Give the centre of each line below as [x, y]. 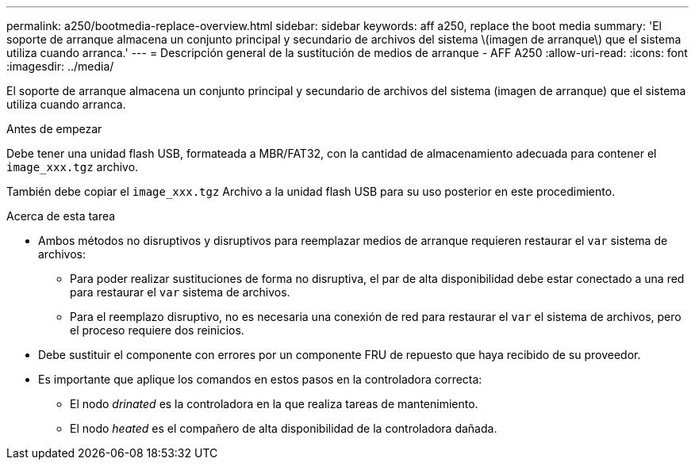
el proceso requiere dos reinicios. [157, 330]
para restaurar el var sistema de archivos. [180, 292]
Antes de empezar [54, 129]
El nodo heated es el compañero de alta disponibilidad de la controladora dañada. [284, 428]
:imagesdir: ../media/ [60, 66]
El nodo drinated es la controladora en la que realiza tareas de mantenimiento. [274, 404]
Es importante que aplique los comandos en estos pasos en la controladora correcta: [260, 379]
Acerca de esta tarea [61, 216]
